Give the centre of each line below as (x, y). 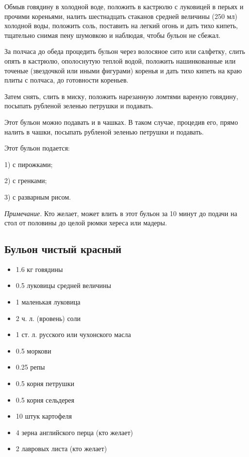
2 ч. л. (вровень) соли (48, 318)
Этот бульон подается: (37, 148)
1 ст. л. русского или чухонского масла (73, 334)
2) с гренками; (26, 180)
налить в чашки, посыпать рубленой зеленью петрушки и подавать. (104, 131)
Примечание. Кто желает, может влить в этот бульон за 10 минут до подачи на (121, 213)
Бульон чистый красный (63, 249)
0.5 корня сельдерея (45, 399)
